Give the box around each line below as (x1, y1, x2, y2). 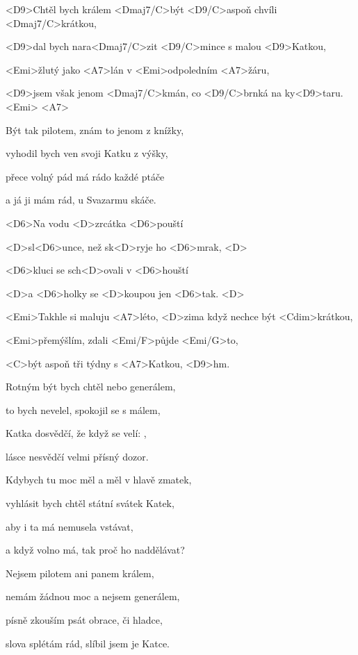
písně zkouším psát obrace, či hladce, (6, 613, 163, 627)
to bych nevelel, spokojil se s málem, (6, 402, 161, 417)
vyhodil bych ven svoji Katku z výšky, (6, 146, 168, 160)
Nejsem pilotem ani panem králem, (6, 565, 154, 580)
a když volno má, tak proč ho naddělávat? (6, 542, 185, 557)
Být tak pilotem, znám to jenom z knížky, (6, 122, 184, 137)
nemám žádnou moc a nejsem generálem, (6, 589, 180, 604)
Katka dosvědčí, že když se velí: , (6, 426, 147, 440)
